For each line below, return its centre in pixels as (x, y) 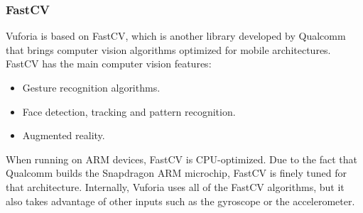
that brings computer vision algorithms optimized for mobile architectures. (168, 49)
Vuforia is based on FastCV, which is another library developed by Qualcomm (176, 36)
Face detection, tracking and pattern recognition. (129, 111)
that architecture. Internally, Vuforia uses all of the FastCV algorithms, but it (175, 186)
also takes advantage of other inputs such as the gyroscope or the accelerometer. (180, 201)
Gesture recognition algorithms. (91, 87)
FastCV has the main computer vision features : (109, 64)
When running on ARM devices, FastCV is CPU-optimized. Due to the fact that (181, 159)
